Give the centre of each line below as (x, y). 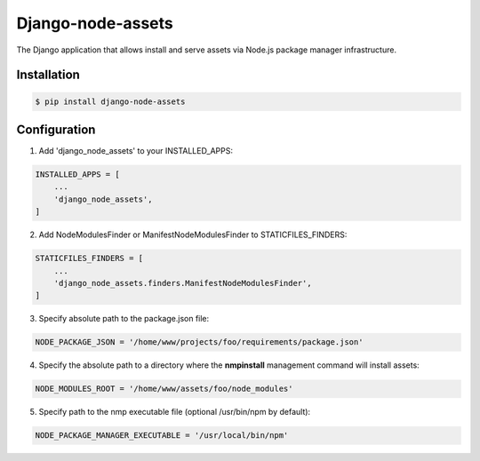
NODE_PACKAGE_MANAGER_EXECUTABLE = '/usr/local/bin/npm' (162, 436)
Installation (48, 75)
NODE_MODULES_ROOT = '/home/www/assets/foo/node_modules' (164, 389)
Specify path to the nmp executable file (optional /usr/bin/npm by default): (175, 412)
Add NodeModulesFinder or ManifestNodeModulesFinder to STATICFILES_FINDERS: (193, 234)
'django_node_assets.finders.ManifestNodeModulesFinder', (183, 283)
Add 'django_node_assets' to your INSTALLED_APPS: (136, 151)
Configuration (56, 129)
